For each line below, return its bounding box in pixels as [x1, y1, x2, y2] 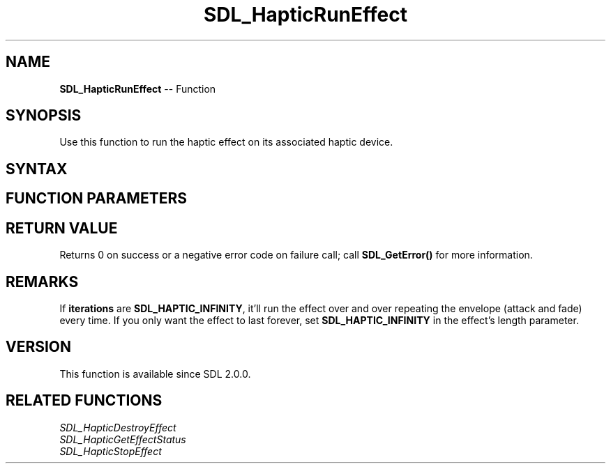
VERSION [6, 338, 72, 356]
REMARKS [6, 272, 79, 291]
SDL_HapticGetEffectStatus [59, 433, 186, 445]
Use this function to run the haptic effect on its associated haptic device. [59, 136, 393, 148]
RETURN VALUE [6, 219, 118, 237]
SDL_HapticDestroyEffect [59, 421, 176, 433]
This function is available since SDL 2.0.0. [59, 367, 251, 380]
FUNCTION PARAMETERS [6, 190, 187, 208]
